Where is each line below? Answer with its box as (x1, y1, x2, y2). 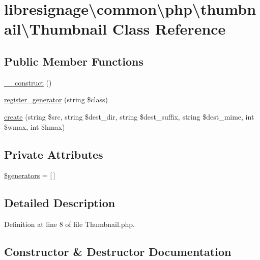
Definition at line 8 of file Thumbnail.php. (4, 219, 135, 229)
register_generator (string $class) (4, 94, 108, 105)
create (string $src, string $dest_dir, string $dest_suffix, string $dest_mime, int (4, 111, 254, 122)
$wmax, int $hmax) (4, 121, 65, 132)
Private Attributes (4, 146, 103, 162)
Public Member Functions (4, 53, 143, 69)
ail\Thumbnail (4, 18, 107, 39)
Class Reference (112, 18, 226, 39)
